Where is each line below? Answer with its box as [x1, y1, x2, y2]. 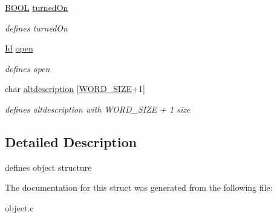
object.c [5, 201, 34, 214]
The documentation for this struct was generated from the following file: [5, 181, 273, 194]
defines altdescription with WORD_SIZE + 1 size [5, 102, 191, 115]
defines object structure [5, 160, 92, 173]
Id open [5, 42, 33, 54]
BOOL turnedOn [5, 1, 68, 13]
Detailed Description [5, 132, 137, 151]
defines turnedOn [5, 21, 68, 34]
